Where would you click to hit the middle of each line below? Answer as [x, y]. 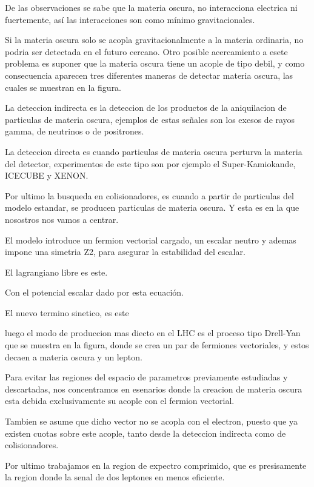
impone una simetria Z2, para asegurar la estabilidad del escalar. [125, 252]
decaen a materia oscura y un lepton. [74, 356]
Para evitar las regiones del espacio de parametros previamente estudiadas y [146, 377]
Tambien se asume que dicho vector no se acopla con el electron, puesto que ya [151, 421]
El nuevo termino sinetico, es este [67, 312]
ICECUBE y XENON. [47, 175]
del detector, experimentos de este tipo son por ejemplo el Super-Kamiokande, [150, 163]
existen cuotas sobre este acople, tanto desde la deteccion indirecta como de [145, 433]
